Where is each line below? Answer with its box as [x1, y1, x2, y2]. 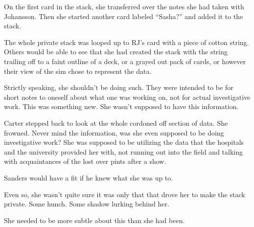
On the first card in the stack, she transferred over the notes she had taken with [4, 1, 244, 11]
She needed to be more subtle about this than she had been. [4, 215, 185, 225]
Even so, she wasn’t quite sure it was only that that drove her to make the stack [4, 189, 245, 199]
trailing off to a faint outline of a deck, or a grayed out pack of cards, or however [4, 56, 246, 66]
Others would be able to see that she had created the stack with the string [4, 46, 228, 57]
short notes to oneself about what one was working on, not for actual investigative [4, 91, 251, 102]
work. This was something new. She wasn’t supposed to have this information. [4, 101, 239, 112]
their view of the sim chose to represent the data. [4, 66, 152, 76]
